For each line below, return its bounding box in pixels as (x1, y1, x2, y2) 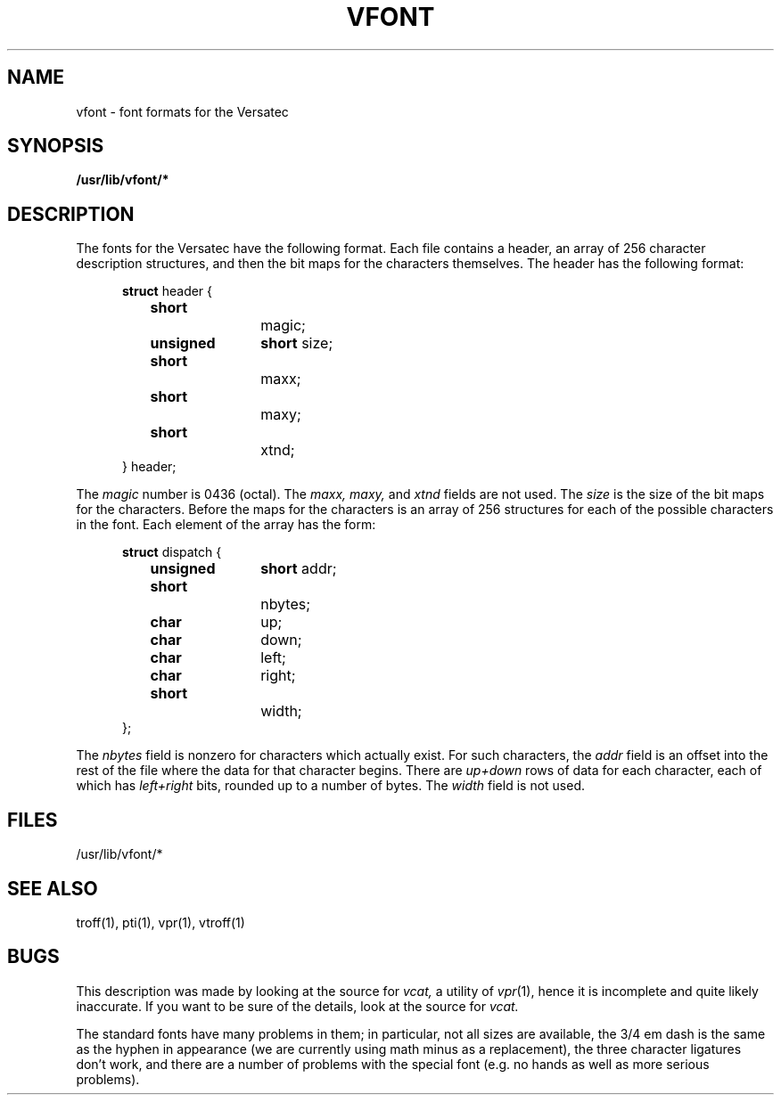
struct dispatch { (122, 544, 222, 560)
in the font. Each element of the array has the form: (76, 517, 376, 533)
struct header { (122, 283, 213, 299)
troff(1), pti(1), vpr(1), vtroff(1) (76, 914, 245, 930)
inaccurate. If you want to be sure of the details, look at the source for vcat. (76, 998, 519, 1014)
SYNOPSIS (7, 135, 104, 158)
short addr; (260, 559, 337, 578)
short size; (260, 334, 333, 353)
